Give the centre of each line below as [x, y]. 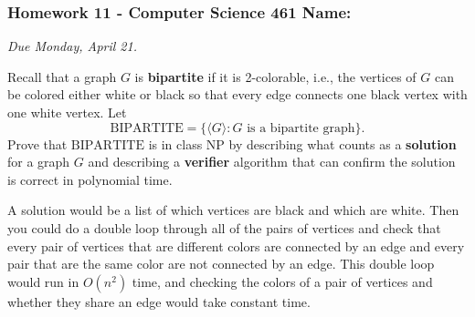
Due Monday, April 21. [72, 46]
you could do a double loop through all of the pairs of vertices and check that [224, 227]
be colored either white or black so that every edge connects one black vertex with [237, 94]
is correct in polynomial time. [90, 179]
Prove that [37, 143]
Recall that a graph [62, 76]
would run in [43, 281]
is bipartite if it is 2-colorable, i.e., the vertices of [275, 76]
